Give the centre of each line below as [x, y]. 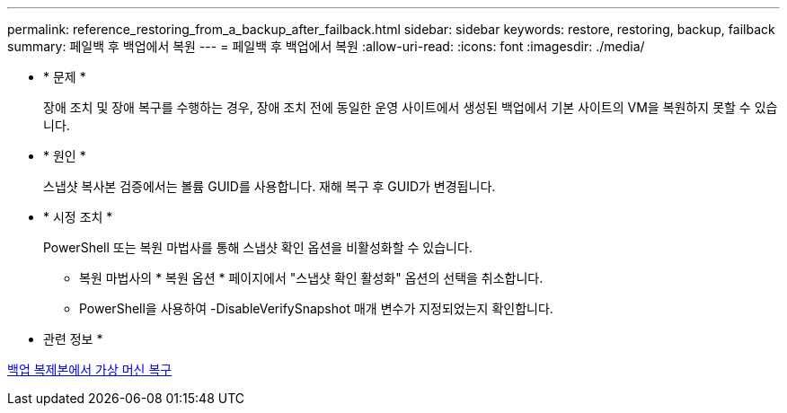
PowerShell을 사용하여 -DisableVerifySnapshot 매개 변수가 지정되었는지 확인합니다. [316, 308]
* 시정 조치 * [78, 217]
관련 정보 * [73, 339]
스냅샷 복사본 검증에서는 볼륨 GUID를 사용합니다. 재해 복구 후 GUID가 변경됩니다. [270, 186]
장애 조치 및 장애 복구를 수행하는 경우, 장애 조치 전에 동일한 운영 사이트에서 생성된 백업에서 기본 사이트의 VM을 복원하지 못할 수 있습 [411, 107]
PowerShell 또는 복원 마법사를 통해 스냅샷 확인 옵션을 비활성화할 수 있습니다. [258, 247]
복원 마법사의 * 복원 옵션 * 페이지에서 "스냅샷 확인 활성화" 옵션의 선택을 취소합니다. [311, 278]
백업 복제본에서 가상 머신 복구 [90, 369]
